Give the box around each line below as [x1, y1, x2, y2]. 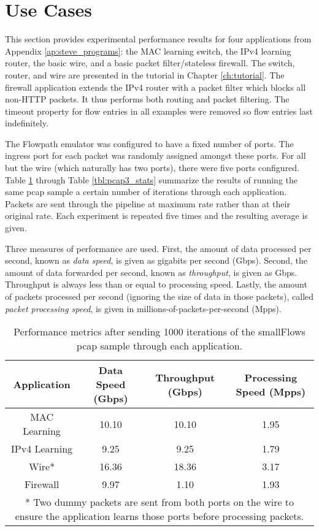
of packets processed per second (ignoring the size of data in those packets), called [5, 290, 314, 302]
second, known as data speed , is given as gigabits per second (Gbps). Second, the [5, 254, 308, 267]
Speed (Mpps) [236, 384, 306, 399]
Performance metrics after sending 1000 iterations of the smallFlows [13, 324, 306, 339]
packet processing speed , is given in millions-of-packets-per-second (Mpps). [5, 302, 282, 315]
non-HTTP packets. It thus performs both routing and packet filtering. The [5, 93, 290, 105]
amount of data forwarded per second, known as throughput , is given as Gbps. [5, 265, 298, 278]
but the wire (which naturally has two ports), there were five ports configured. [5, 161, 300, 174]
